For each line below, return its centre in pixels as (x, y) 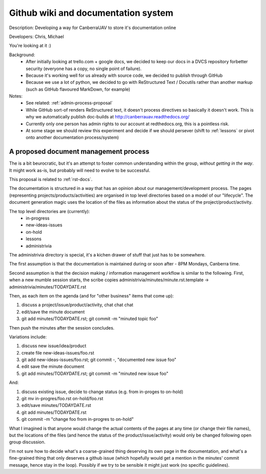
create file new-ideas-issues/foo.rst (58, 353)
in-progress (38, 218)
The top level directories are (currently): (50, 211)
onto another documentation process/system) (72, 138)
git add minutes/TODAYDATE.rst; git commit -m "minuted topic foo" (90, 319)
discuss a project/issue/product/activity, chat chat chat (77, 305)
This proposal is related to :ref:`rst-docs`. (51, 180)
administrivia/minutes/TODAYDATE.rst (48, 287)
